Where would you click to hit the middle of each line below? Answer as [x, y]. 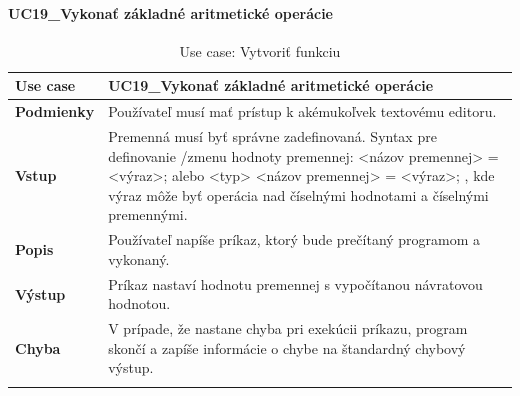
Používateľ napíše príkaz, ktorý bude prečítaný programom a [294, 239]
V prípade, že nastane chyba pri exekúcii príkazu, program [288, 328]
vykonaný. [139, 258]
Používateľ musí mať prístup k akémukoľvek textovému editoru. [302, 111]
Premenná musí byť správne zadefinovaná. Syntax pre [272, 136]
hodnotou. [139, 303]
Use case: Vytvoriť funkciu [260, 50]
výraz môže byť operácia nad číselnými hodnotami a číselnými [298, 194]
